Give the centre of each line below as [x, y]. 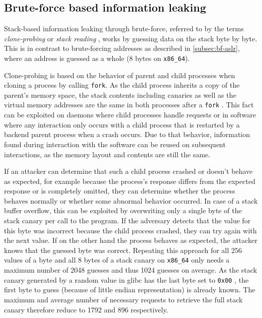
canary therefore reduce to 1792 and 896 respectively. [86, 309]
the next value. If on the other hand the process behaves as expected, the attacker [131, 240]
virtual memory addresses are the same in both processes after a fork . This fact [129, 105]
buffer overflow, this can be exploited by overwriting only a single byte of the [123, 210]
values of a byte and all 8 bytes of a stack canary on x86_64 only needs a [117, 260]
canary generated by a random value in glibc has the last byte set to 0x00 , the [126, 279]
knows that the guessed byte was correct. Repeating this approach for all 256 [123, 250]
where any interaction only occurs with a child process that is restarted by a [122, 124]
